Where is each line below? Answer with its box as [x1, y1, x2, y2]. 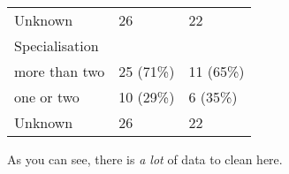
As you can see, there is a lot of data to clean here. [7, 150, 283, 168]
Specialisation [14, 35, 99, 56]
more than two [14, 61, 105, 81]
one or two [14, 87, 80, 107]
